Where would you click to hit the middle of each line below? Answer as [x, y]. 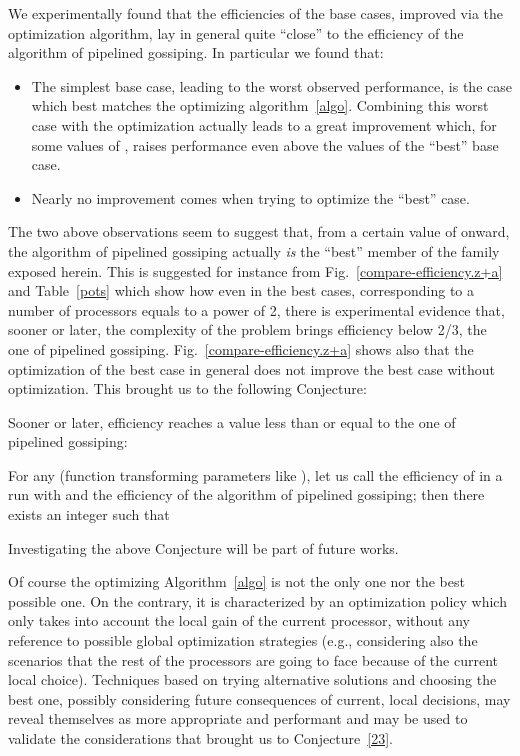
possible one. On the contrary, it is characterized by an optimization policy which [257, 600]
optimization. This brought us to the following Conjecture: [187, 388]
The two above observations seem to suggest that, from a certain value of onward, [259, 231]
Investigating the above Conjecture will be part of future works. [203, 547]
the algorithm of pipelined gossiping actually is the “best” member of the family [254, 250]
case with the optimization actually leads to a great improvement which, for [264, 124]
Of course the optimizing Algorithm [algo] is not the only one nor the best [236, 581]
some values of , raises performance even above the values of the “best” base [265, 144]
